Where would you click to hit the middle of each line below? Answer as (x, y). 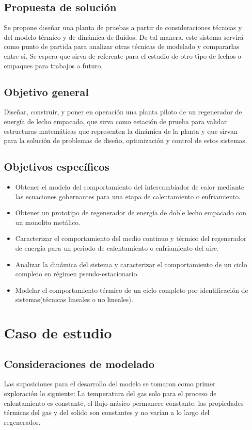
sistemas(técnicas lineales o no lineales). (74, 299)
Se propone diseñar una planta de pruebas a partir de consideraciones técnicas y (123, 27)
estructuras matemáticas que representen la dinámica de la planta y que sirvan (121, 131)
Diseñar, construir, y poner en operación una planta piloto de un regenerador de (123, 112)
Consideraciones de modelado (79, 363)
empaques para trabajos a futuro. (54, 65)
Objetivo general (46, 91)
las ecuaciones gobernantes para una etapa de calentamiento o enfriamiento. (128, 196)
